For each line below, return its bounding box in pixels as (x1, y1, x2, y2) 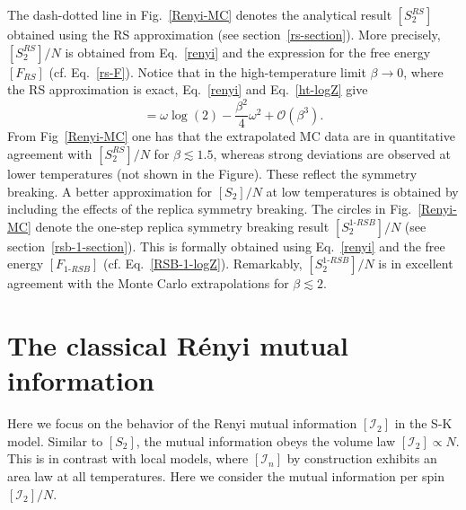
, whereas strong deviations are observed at (213, 144, 452, 163)
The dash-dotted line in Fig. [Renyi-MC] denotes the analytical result (7, 5, 392, 23)
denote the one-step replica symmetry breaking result (35, 216, 330, 235)
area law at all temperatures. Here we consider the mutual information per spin (7, 467, 444, 485)
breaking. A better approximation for (7, 181, 213, 200)
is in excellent (378, 254, 453, 273)
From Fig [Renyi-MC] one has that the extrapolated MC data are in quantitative (7, 127, 455, 145)
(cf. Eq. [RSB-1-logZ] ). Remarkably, (102, 254, 303, 273)
